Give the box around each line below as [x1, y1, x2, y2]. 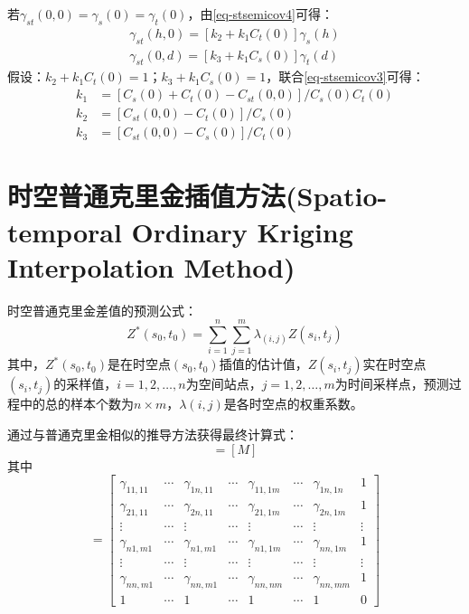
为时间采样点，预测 [334, 374, 449, 393]
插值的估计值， [219, 354, 308, 373]
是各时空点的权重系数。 [223, 394, 363, 413]
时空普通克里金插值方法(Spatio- [7, 177, 388, 214]
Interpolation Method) [7, 248, 295, 285]
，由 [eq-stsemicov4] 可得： [187, 5, 333, 23]
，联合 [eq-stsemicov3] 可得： [266, 67, 425, 86]
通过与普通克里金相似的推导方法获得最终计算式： [7, 424, 298, 443]
